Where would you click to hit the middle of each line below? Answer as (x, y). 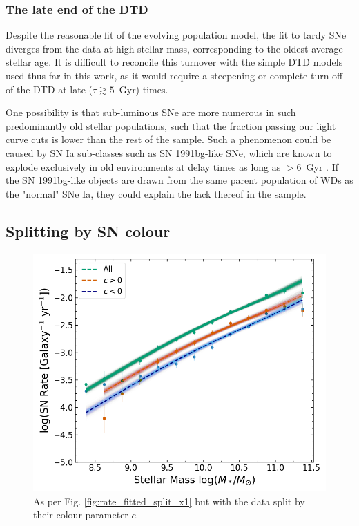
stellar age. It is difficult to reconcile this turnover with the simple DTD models (174, 62)
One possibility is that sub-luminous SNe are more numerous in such (151, 112)
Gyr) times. (144, 89)
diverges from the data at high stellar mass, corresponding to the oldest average (174, 48)
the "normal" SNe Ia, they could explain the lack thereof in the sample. (156, 193)
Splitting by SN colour (88, 231)
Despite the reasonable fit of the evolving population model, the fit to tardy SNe (176, 35)
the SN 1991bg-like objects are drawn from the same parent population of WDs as (179, 180)
